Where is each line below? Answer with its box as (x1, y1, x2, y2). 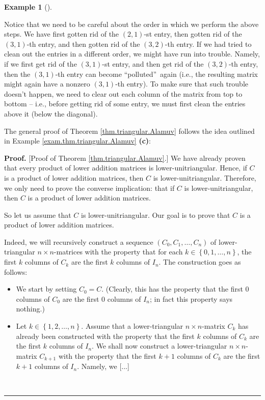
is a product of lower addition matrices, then (4, 172, 144, 183)
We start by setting (16, 283, 77, 294)
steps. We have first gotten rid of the (4, 28, 119, 39)
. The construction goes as (158, 256, 241, 267)
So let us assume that (4, 209, 71, 220)
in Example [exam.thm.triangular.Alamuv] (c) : (4, 135, 151, 146)
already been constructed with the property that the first (16, 330, 195, 341)
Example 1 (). (4, 2, 52, 12)
